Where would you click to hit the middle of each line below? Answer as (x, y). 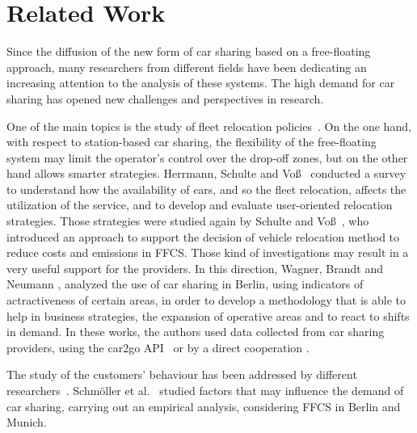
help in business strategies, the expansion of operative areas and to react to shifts (208, 315)
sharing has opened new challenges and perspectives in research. (165, 98)
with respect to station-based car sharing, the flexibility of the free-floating (192, 142)
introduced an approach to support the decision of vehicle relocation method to (203, 236)
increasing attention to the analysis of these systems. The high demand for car (201, 83)
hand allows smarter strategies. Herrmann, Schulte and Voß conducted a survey (206, 173)
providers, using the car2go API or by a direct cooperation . (158, 347)
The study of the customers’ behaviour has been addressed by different (182, 374)
